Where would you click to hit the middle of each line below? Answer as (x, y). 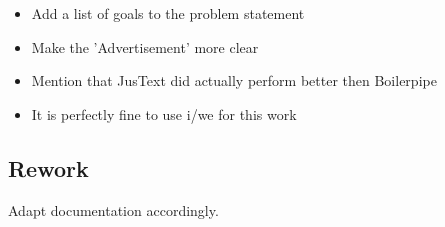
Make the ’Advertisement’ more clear (145, 46)
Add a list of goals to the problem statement (168, 13)
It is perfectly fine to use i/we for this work (164, 113)
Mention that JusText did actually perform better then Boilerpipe (234, 80)
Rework (48, 167)
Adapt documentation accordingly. (113, 209)
